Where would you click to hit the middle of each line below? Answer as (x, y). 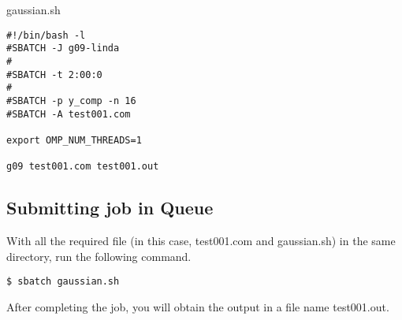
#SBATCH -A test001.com (69, 114)
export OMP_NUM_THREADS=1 (74, 140)
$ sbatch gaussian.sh (63, 282)
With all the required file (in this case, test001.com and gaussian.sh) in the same (201, 241)
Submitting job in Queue (110, 208)
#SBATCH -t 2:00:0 (54, 74)
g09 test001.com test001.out (83, 167)
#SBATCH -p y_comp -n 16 (71, 100)
